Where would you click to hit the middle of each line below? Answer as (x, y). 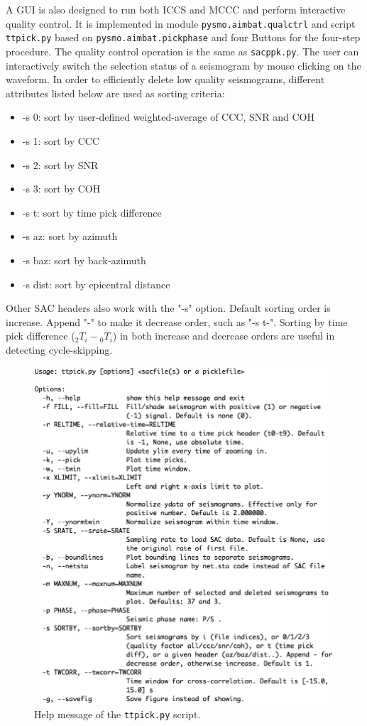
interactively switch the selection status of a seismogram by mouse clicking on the (183, 65)
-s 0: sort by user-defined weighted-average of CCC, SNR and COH (168, 117)
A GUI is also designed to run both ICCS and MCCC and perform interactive (176, 9)
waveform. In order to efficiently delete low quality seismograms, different (165, 79)
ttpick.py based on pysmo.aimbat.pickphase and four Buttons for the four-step (183, 37)
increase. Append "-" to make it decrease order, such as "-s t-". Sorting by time (177, 321)
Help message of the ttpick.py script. (117, 714)
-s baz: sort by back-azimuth (84, 260)
